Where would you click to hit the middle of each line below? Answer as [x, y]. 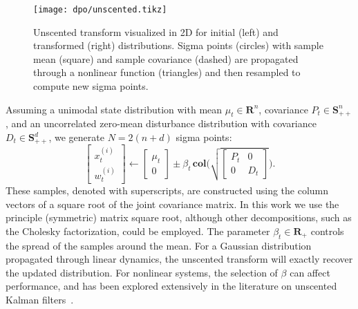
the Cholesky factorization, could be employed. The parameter [138, 231]
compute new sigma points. [91, 86]
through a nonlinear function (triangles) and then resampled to [167, 72]
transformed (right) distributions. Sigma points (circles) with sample [178, 45]
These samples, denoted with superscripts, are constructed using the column [167, 190]
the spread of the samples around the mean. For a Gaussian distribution [159, 245]
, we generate [76, 137]
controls [327, 231]
